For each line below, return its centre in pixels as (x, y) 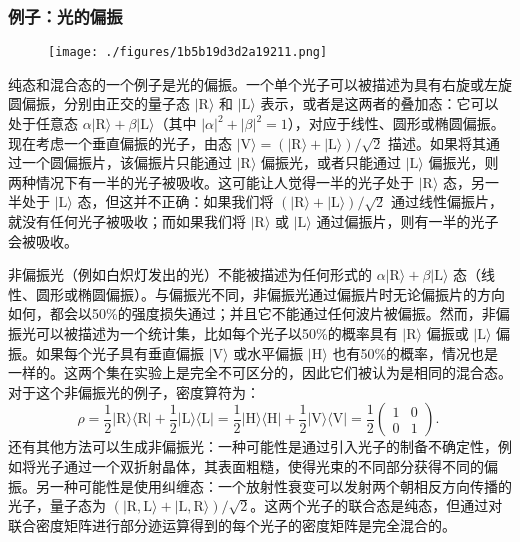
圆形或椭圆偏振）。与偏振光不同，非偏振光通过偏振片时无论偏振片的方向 (270, 293)
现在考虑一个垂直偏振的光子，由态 (120, 142)
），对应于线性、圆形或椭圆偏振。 (396, 123)
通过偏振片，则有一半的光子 (407, 221)
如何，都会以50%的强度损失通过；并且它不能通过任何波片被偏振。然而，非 (252, 313)
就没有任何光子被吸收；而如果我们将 (127, 221)
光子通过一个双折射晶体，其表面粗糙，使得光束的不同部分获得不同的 (259, 465)
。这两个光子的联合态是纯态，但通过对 (376, 505)
